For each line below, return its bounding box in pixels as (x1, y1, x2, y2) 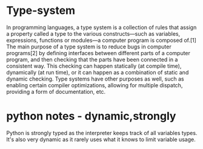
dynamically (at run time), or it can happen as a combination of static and (6, 68, 189, 76)
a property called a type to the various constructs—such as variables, (6, 30, 181, 37)
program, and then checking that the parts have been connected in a (6, 56, 178, 63)
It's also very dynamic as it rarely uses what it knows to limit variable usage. (6, 136, 196, 143)
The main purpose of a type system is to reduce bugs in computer (6, 43, 171, 50)
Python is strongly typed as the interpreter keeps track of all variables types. (6, 129, 198, 136)
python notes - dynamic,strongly (6, 110, 176, 123)
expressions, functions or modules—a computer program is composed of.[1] (6, 36, 197, 44)
